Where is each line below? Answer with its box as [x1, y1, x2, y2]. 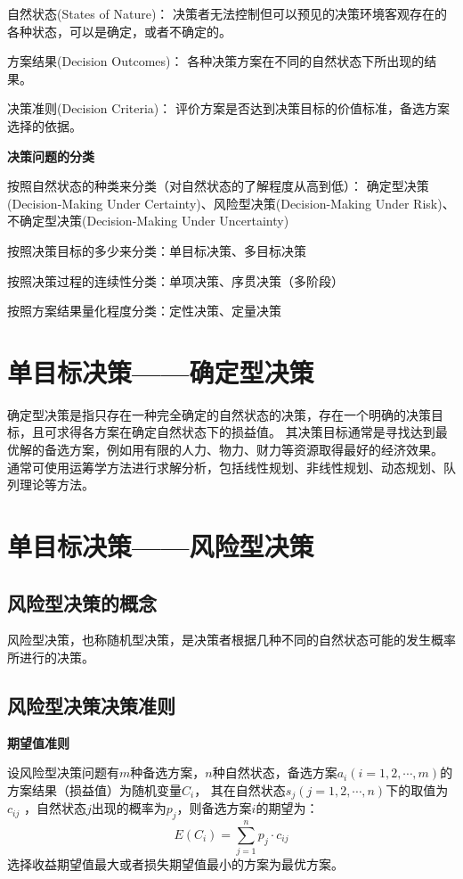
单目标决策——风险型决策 [7, 528, 314, 563]
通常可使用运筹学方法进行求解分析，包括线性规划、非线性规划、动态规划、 [7, 457, 443, 476]
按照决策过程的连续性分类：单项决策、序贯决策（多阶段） [7, 271, 344, 290]
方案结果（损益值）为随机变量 [7, 780, 182, 799]
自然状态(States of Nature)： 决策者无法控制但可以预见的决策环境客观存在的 [7, 4, 448, 22]
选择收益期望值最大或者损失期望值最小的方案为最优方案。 [7, 855, 344, 874]
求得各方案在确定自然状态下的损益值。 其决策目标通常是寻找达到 [56, 423, 435, 441]
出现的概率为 [91, 799, 167, 817]
